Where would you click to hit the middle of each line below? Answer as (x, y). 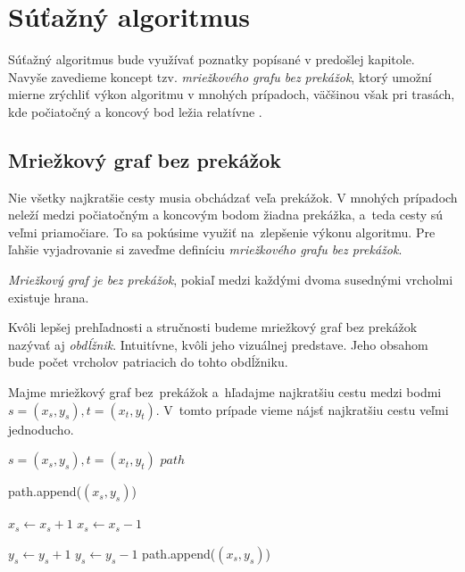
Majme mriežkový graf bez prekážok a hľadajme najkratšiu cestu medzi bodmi (225, 392)
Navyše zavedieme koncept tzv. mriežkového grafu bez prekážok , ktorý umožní (220, 76)
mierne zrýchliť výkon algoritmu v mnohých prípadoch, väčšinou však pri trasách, (232, 94)
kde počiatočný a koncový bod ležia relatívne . (135, 111)
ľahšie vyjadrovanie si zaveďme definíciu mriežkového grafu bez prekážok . (205, 249)
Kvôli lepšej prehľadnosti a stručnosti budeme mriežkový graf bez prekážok (213, 327)
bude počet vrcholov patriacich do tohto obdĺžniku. (148, 362)
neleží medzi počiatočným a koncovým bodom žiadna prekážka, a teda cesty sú (226, 215)
